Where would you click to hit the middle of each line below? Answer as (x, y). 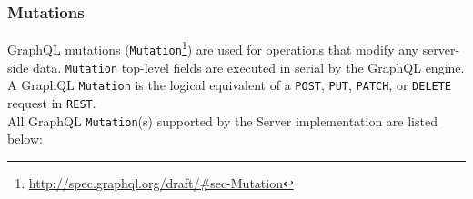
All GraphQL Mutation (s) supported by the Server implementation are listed (222, 120)
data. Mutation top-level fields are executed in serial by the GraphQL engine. (249, 67)
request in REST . (52, 102)
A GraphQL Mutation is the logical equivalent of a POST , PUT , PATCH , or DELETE (230, 85)
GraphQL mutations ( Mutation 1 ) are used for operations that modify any (213, 48)
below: (25, 139)
